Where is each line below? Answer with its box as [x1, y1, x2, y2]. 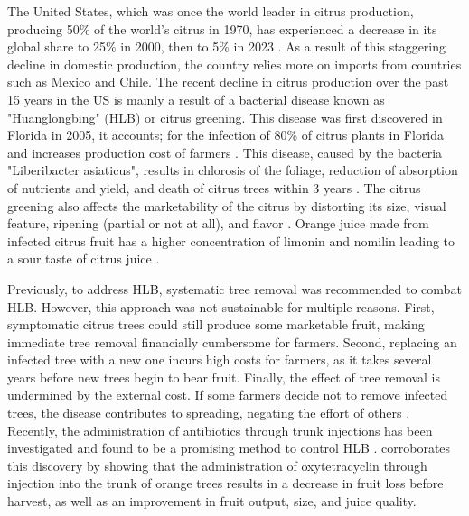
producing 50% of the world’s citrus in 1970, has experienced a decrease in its [7, 19, 437, 38]
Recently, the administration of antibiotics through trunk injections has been [7, 420, 433, 439]
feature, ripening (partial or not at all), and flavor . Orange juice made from [7, 214, 429, 233]
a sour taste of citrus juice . [7, 249, 160, 268]
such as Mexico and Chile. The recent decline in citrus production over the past [7, 72, 449, 91]
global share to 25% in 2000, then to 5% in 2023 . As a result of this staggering [7, 37, 446, 56]
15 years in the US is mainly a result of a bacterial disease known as [7, 89, 385, 108]
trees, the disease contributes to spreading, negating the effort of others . [7, 403, 410, 422]
